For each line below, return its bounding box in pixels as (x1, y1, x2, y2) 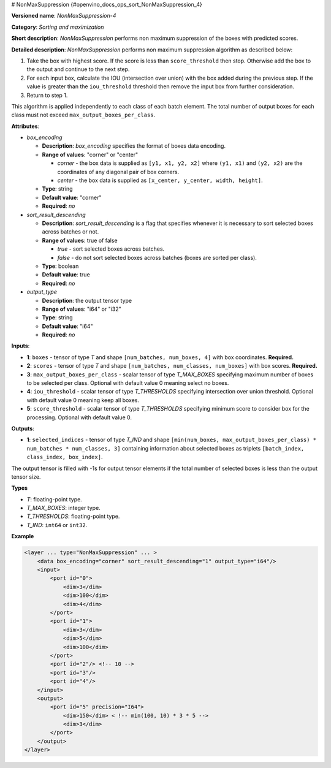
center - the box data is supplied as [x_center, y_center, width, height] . (57, 177, 263, 184)
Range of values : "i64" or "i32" (42, 305, 122, 313)
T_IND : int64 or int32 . (26, 521, 88, 528)
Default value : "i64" (42, 322, 93, 330)
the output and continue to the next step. (26, 66, 130, 73)
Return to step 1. (26, 91, 68, 99)
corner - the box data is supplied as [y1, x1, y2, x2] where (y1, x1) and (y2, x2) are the (57, 159, 303, 167)
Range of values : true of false (42, 237, 118, 244)
